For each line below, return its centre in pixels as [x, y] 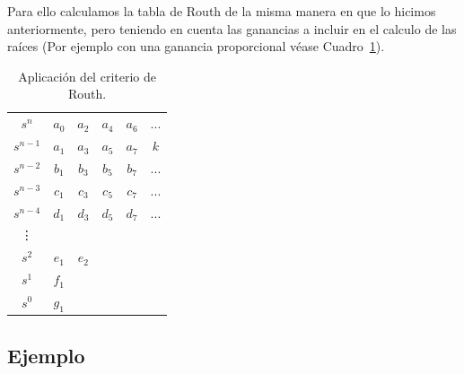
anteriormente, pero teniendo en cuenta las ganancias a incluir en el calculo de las [232, 28]
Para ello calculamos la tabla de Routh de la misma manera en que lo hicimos [222, 11]
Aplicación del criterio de [87, 76]
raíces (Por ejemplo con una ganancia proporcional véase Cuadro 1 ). [196, 46]
